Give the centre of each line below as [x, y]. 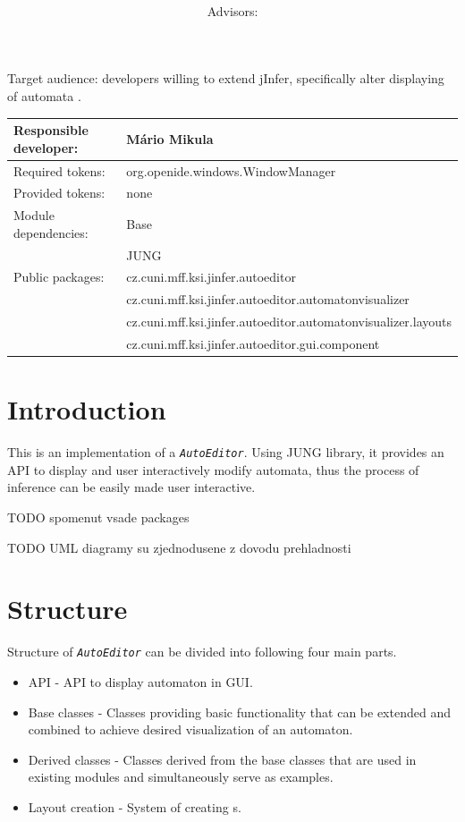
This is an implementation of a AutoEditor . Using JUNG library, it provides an [226, 452]
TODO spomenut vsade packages [98, 517]
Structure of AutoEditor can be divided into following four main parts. [202, 652]
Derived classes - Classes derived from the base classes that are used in [222, 759]
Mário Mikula [170, 138]
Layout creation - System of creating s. [135, 807]
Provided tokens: [59, 193]
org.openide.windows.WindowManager [231, 170]
